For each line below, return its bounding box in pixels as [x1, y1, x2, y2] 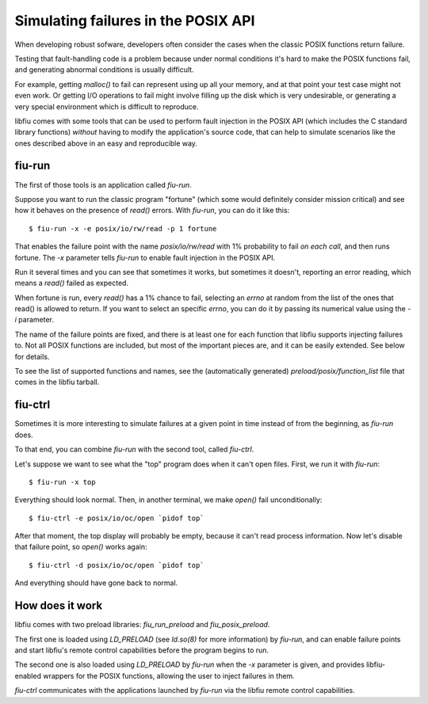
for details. [14, 352, 50, 361]
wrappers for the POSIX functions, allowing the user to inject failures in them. [42, 671, 295, 680]
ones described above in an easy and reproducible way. [14, 139, 198, 148]
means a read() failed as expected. [14, 278, 129, 288]
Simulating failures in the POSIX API [14, 12, 255, 29]
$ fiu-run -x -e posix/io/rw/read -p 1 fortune [29, 224, 217, 233]
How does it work [14, 599, 103, 613]
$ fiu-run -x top [29, 478, 96, 486]
